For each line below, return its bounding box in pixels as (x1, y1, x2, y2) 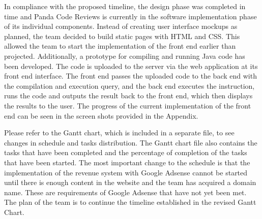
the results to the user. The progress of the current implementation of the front (4, 100, 251, 111)
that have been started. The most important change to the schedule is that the (4, 157, 250, 167)
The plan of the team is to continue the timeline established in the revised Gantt (4, 197, 256, 207)
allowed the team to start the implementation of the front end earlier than (4, 41, 236, 51)
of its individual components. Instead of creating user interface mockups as (4, 21, 238, 31)
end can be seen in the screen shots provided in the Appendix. (4, 110, 198, 121)
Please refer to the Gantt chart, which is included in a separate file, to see (4, 127, 235, 138)
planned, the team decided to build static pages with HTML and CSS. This (4, 30, 240, 41)
